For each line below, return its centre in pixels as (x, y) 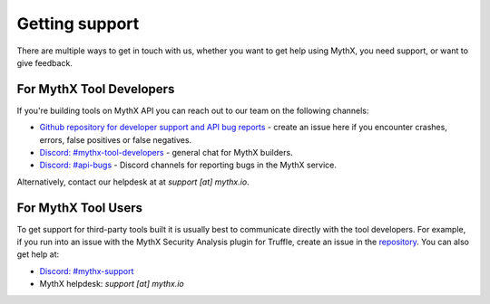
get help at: (38, 254)
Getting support (78, 24)
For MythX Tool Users (79, 208)
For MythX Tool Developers (96, 89)
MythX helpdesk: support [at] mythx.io (112, 284)
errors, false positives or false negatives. (116, 139)
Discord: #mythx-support (87, 271)
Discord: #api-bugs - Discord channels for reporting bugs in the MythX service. (188, 165)
